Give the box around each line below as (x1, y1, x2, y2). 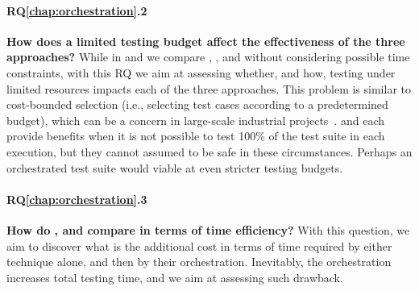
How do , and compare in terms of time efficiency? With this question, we (6, 221, 410, 238)
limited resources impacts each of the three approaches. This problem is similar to (6, 80, 411, 97)
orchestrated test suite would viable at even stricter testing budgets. (6, 159, 343, 176)
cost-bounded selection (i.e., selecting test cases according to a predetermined (6, 96, 388, 113)
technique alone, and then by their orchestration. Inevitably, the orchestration (6, 253, 392, 270)
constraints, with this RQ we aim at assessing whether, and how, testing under (6, 64, 396, 81)
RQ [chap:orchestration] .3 (6, 190, 147, 207)
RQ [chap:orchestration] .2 (6, 2, 147, 19)
